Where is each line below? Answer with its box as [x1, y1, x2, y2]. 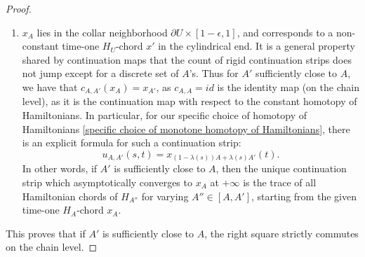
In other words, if [22, 161, 98, 176]
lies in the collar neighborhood [36, 25, 168, 39]
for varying [141, 188, 189, 203]
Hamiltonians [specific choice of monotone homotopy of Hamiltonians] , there [22, 121, 350, 136]
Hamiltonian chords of [22, 188, 118, 203]
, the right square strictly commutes [204, 225, 359, 240]
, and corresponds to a [237, 25, 333, 39]
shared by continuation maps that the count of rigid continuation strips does [22, 52, 352, 67]
